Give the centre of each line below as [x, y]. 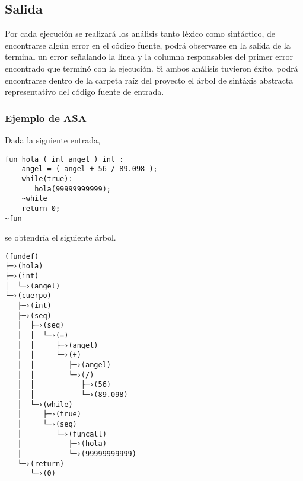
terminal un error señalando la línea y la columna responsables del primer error [149, 57]
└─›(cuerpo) [28, 296]
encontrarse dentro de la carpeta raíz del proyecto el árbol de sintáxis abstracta [149, 80]
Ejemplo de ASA [46, 118]
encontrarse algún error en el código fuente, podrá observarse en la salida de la [148, 45]
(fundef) [22, 256]
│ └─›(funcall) [62, 434]
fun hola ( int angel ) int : [64, 159]
